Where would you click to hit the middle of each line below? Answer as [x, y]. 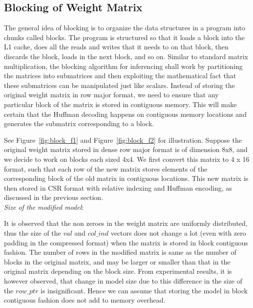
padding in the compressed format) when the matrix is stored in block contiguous [126, 242]
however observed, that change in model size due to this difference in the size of [123, 281]
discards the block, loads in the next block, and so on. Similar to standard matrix [126, 56]
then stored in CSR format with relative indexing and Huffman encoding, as [118, 187]
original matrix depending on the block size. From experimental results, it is [118, 271]
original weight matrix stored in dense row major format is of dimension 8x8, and [126, 149]
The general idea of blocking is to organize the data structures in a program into [125, 28]
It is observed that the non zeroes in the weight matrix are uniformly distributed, [126, 223]
